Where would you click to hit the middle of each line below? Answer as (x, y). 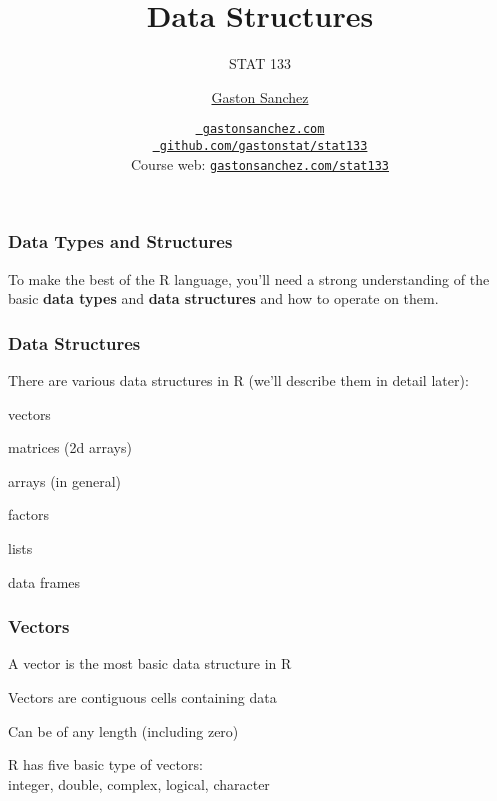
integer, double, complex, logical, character (139, 783)
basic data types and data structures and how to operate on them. (223, 298)
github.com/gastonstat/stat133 (263, 145)
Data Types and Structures (120, 241)
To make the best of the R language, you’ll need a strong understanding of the (249, 278)
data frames (44, 581)
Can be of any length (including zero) (123, 730)
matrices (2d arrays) (70, 447)
